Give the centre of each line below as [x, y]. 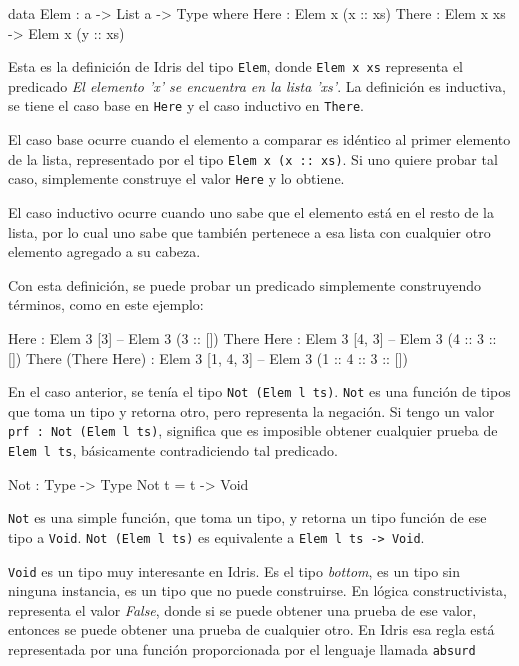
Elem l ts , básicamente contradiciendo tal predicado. [173, 450]
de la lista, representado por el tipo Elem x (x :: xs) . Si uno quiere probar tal [253, 158]
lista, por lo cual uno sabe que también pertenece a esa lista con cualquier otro [249, 231]
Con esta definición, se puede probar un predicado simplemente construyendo [244, 284]
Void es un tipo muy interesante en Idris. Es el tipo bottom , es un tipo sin [234, 570]
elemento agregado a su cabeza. [104, 251]
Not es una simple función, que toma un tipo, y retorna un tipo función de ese [247, 517]
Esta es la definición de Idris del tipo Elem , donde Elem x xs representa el [235, 66]
